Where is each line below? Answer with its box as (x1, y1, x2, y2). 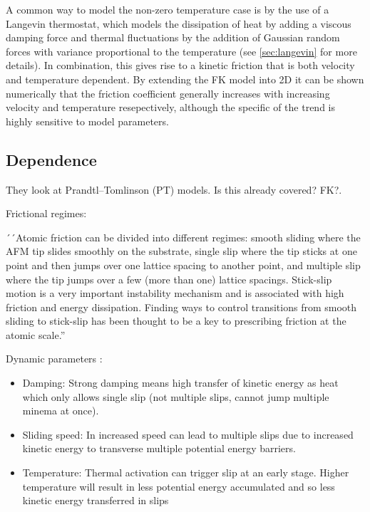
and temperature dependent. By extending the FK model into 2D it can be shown (6, 71, 364, 86)
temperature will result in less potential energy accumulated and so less (22, 479, 335, 493)
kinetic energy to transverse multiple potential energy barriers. (22, 441, 296, 456)
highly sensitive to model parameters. (6, 113, 169, 128)
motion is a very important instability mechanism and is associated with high (6, 286, 344, 301)
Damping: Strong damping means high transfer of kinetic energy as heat (22, 375, 339, 390)
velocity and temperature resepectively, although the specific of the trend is (6, 100, 335, 115)
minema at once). (22, 403, 99, 418)
